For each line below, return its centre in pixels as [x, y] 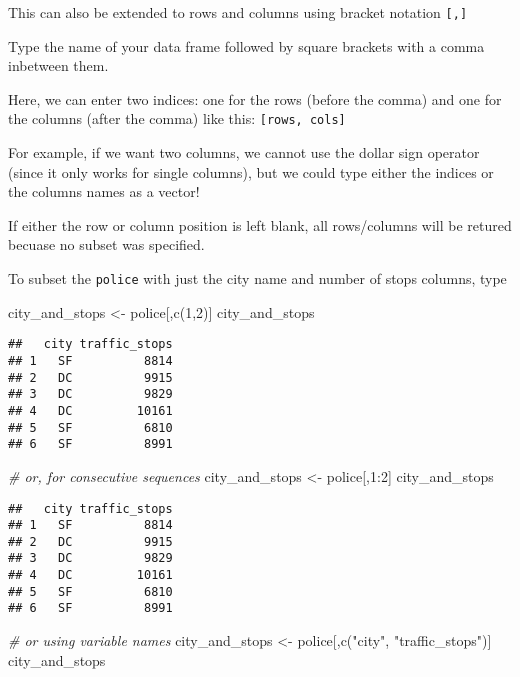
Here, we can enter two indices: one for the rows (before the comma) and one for [255, 98]
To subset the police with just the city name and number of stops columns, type [257, 278]
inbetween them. [58, 65]
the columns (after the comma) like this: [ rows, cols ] [177, 118]
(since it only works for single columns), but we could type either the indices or [251, 171]
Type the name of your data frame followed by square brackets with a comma [246, 45]
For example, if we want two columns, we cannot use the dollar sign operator [244, 152]
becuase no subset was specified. [106, 244]
